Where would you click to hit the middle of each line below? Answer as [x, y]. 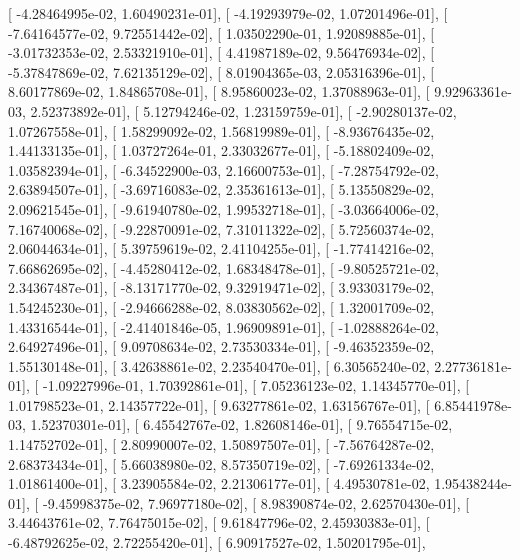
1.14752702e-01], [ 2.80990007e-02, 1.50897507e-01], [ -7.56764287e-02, [221, 444]
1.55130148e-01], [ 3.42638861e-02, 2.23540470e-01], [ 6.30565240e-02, [219, 365]
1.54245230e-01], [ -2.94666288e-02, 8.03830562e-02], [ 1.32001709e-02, [221, 306]
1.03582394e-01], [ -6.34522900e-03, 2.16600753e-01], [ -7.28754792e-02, [223, 169]
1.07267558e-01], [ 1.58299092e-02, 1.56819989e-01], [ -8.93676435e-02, [221, 130]
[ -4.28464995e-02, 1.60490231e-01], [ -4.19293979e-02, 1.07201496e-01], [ [228, 13]
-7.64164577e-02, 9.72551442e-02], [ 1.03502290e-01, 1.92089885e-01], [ [221, 32]
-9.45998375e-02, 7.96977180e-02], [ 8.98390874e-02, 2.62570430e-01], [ [256, 502]
